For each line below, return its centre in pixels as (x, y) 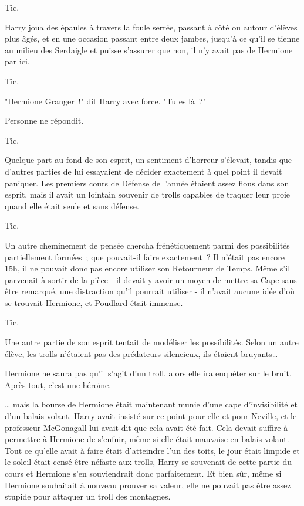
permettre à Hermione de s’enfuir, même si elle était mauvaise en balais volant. (147, 439)
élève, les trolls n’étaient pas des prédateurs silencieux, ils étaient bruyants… (141, 353)
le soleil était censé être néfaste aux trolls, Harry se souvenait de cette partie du (148, 462)
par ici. (17, 61)
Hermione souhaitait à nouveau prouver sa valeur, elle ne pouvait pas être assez (148, 485)
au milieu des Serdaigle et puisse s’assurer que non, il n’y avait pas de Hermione (149, 50)
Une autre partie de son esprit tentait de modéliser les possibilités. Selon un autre (152, 342)
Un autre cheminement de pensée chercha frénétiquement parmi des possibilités (147, 245)
